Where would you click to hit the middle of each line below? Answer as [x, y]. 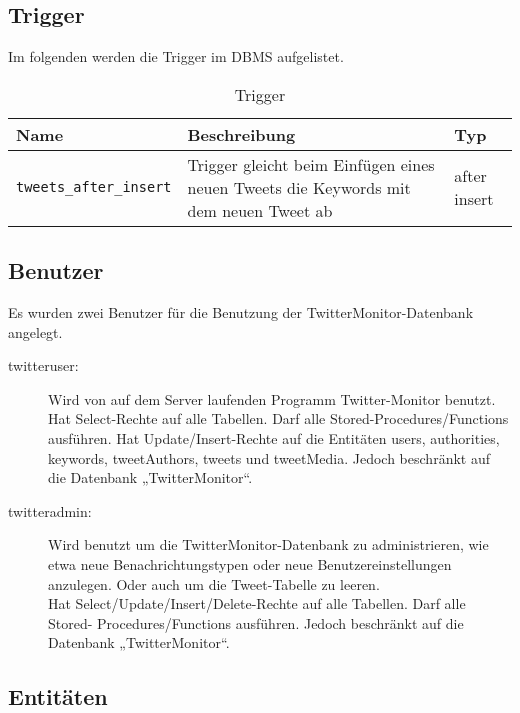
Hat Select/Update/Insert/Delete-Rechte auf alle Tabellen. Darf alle [257, 603]
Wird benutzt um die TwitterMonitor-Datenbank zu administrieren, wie [268, 544]
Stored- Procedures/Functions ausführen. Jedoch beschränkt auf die [256, 622]
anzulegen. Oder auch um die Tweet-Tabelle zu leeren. [214, 583]
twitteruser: [43, 365]
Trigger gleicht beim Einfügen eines [311, 164]
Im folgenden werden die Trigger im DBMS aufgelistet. [176, 56]
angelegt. [35, 331]
